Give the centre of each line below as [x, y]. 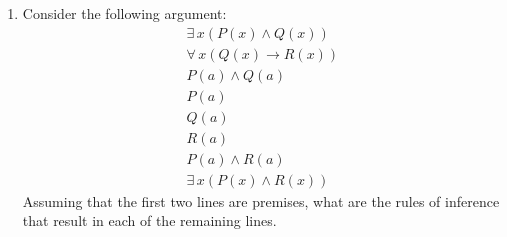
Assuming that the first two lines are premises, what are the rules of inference [261, 200]
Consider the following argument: [124, 13]
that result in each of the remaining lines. [149, 220]
